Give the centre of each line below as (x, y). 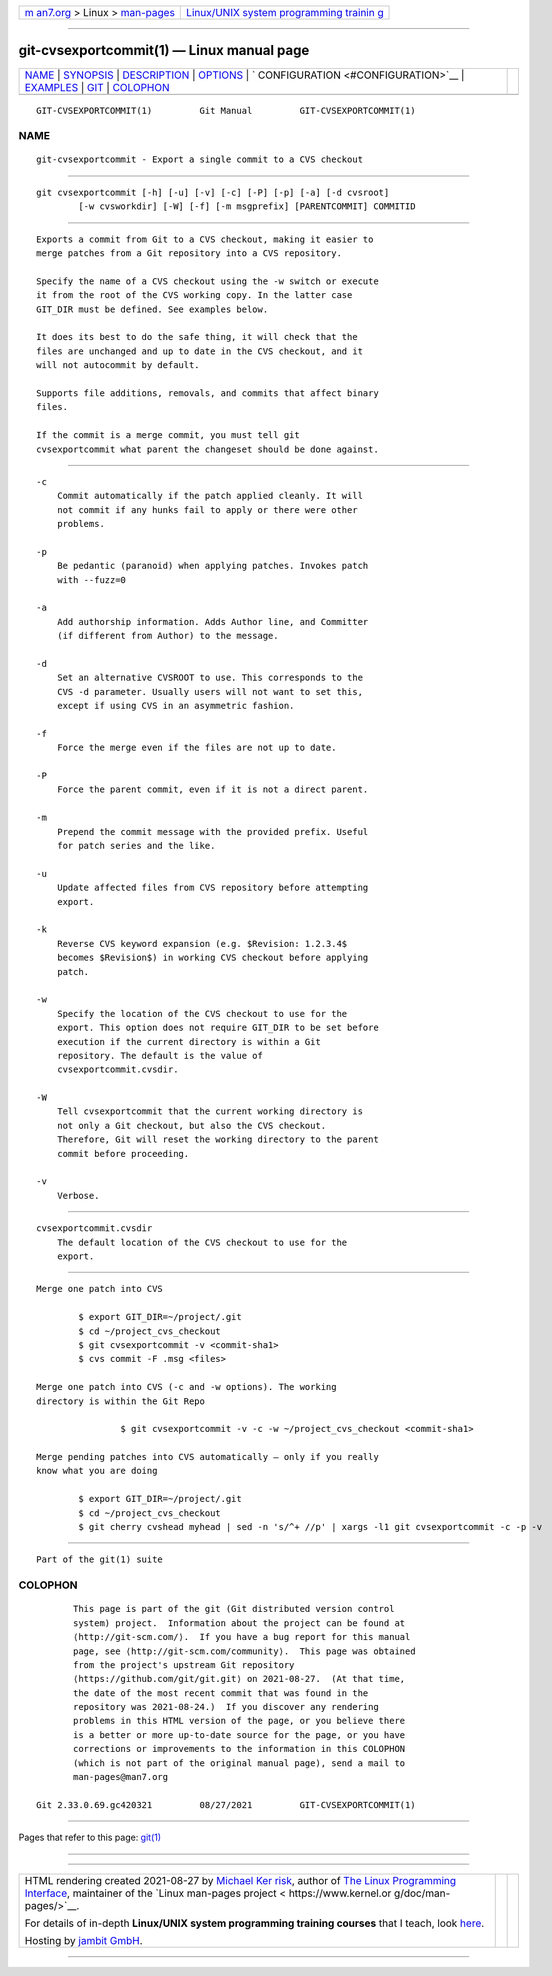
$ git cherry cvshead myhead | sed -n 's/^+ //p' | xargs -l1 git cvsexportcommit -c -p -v (310, 1527)
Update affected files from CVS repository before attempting (212, 888)
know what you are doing (97, 1471)
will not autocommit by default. (118, 365)
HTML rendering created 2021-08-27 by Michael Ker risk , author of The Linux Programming (240, 1880)
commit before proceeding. (123, 1153)
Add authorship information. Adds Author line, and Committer (212, 621)
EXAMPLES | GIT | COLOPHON (97, 87)
